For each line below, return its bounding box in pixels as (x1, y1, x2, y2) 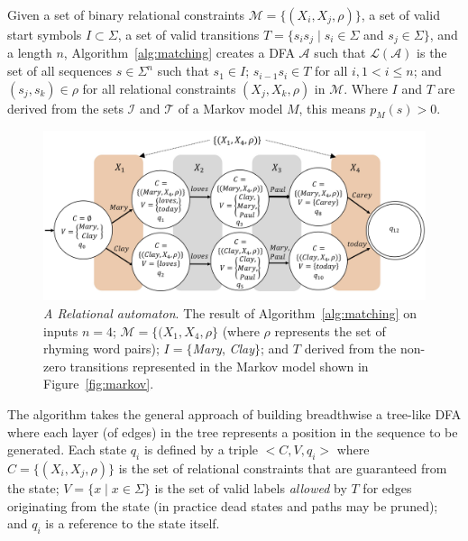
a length (7, 43, 52, 62)
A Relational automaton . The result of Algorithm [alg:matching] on (43, 304, 417, 323)
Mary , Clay (192, 339, 255, 358)
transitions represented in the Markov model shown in (69, 356, 369, 375)
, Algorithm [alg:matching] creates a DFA (63, 43, 295, 62)
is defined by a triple (143, 440, 259, 459)
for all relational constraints (82, 78, 236, 97)
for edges (362, 478, 412, 497)
